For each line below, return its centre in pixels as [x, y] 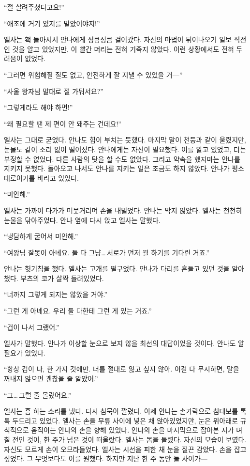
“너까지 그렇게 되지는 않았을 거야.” [56, 294]
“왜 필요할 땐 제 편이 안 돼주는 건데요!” [63, 123]
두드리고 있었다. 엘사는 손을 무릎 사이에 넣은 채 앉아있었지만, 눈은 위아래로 [125, 420]
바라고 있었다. [58, 178]
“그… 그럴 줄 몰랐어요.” [38, 395]
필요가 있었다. [25, 352]
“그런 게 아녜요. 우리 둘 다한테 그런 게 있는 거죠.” [78, 311]
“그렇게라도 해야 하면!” [38, 107]
